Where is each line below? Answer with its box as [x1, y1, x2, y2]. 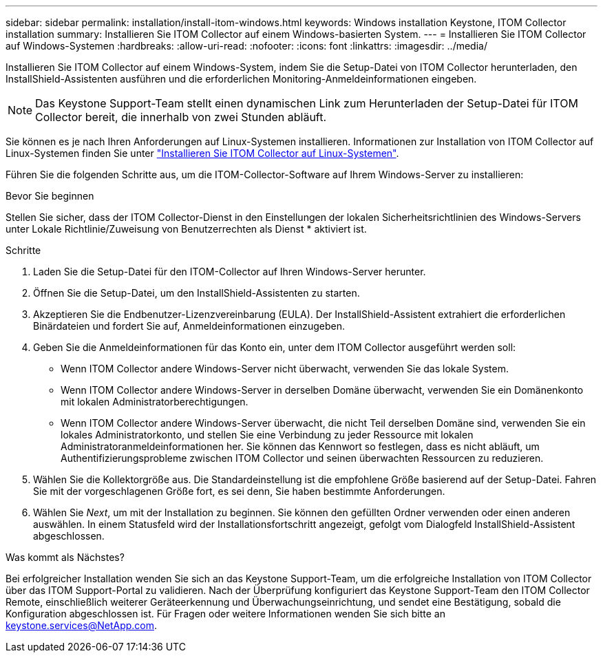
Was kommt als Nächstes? [6, 551, 125, 563]
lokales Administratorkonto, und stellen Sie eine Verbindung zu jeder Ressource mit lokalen [61, 429, 474, 441]
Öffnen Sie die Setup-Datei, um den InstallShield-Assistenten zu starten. [33, 287, 360, 299]
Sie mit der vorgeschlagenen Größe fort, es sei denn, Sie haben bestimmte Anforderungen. [33, 485, 445, 497]
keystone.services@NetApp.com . [6, 619, 158, 631]
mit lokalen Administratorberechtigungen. [61, 396, 248, 407]
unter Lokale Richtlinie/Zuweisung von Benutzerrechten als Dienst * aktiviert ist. [6, 223, 367, 235]
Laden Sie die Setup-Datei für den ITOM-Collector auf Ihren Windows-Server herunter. [33, 266, 426, 277]
